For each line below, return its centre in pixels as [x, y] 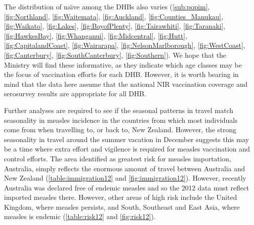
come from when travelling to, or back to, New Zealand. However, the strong [120, 130]
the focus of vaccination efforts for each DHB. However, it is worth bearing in [121, 74]
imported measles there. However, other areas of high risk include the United [121, 197]
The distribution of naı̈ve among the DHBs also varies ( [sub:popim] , [107, 6]
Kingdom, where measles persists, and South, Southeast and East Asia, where [122, 206]
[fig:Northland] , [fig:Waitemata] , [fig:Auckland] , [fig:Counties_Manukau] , [114, 16]
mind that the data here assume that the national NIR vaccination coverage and [126, 84]
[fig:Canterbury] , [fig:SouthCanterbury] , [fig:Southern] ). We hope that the [115, 55]
